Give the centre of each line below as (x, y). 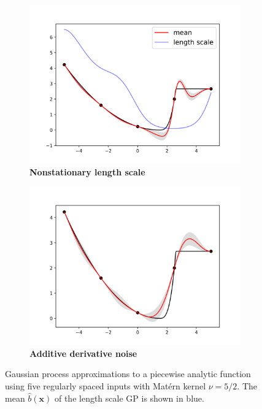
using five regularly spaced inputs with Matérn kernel (106, 385)
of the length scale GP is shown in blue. (129, 398)
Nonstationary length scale (87, 171)
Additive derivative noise (83, 353)
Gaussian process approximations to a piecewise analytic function (128, 374)
